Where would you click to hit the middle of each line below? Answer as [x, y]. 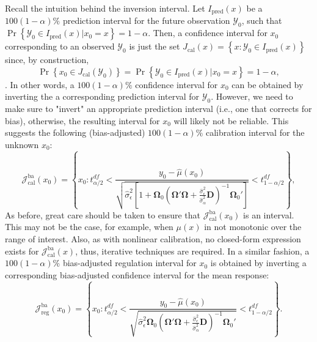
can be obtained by [268, 84]
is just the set [155, 46]
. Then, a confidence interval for [208, 33]
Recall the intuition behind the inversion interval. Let [105, 8]
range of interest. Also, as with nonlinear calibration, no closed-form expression [153, 238]
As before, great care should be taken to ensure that [103, 214]
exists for [22, 251]
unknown [22, 145]
